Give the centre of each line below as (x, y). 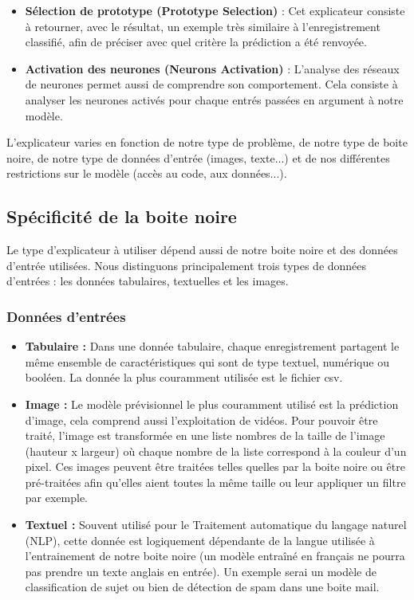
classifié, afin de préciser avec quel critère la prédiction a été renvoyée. (196, 42)
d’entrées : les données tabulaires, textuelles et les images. (148, 281)
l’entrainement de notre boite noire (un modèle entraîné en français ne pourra (215, 556)
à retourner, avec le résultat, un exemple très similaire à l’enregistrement (203, 26)
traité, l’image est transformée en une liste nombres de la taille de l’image (205, 435)
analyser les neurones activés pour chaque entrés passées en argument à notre (214, 99)
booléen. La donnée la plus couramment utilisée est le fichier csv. (184, 377)
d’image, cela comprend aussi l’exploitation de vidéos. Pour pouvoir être (201, 420)
